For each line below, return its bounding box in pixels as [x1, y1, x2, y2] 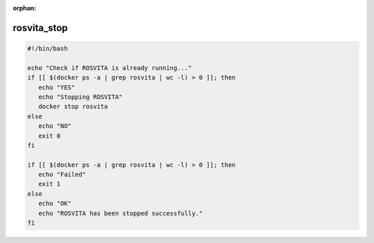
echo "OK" [38, 199, 72, 208]
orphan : [12, 4, 37, 12]
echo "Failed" [38, 170, 87, 179]
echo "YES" [38, 83, 75, 91]
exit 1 [38, 180, 61, 188]
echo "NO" [38, 122, 72, 130]
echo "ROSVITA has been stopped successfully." [38, 209, 204, 217]
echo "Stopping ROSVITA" [38, 93, 123, 100]
